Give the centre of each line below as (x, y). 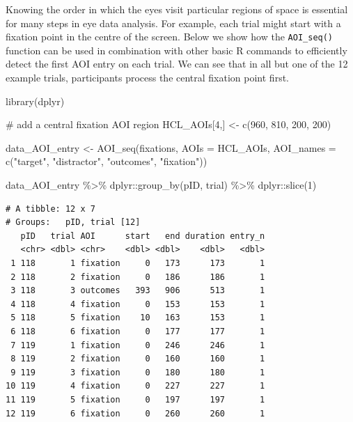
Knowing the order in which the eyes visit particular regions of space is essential (177, 9)
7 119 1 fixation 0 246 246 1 (138, 345)
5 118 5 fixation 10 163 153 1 (138, 318)
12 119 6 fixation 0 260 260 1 (135, 413)
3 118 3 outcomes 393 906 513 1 (138, 291)
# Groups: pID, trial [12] (73, 222)
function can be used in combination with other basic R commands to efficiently (176, 50)
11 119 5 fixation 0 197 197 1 (135, 399)
